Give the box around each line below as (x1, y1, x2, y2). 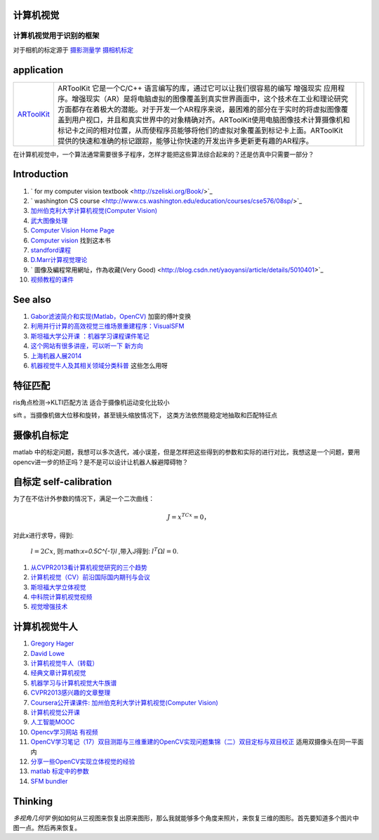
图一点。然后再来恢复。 (13, 824, 81, 832)
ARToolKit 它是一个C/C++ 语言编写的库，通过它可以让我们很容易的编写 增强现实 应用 (57, 83, 338, 93)
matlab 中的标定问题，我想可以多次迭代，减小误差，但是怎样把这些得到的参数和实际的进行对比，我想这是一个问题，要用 (13, 448, 361, 457)
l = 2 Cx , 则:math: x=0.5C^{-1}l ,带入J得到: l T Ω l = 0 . (30, 546, 179, 556)
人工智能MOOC (30, 718, 75, 726)
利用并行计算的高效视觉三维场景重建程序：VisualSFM (30, 322, 185, 330)
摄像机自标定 (13, 429, 69, 442)
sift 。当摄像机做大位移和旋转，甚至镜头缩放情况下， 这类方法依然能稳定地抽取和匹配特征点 (13, 411, 277, 419)
